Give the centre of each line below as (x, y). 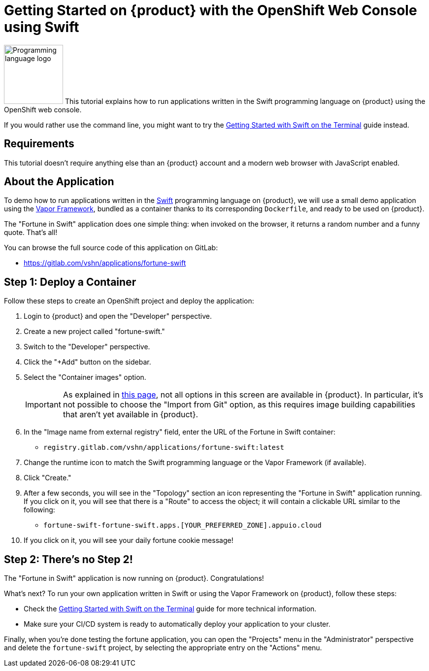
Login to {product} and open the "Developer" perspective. (118, 316)
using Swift (42, 27)
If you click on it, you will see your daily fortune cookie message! (129, 540)
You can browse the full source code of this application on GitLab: (111, 248)
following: (39, 510)
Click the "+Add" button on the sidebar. (87, 362)
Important (43, 405)
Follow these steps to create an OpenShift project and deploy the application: (129, 301)
